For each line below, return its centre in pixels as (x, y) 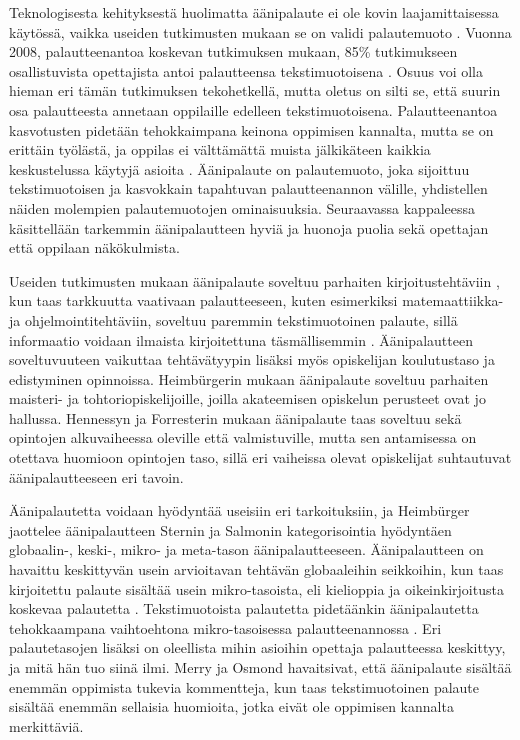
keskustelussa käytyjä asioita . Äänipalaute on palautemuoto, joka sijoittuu (239, 168)
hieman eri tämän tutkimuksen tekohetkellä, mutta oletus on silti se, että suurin (255, 90)
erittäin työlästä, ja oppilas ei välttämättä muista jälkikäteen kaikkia (220, 149)
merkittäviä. (46, 725)
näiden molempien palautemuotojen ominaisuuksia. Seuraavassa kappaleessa (242, 207)
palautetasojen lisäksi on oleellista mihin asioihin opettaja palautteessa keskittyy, (257, 647)
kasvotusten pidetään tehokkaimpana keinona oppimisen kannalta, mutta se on (251, 129)
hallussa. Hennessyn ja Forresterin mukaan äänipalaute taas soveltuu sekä (235, 417)
